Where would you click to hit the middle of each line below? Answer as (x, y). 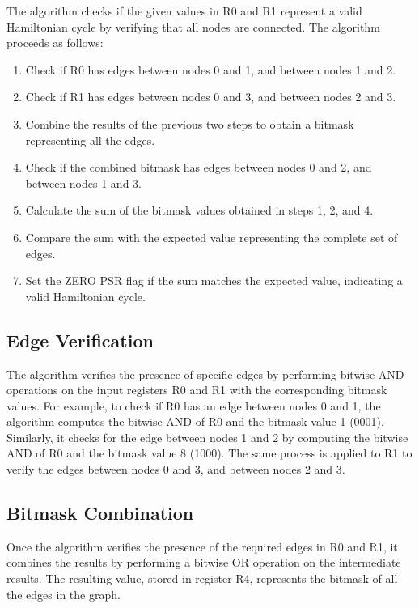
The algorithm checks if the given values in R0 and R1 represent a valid (184, 11)
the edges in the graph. (63, 594)
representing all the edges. (90, 140)
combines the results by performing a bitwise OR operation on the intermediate (204, 562)
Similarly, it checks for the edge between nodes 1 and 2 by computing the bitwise (207, 437)
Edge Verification (80, 340)
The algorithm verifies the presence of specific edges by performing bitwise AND (205, 374)
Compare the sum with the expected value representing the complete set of (212, 237)
